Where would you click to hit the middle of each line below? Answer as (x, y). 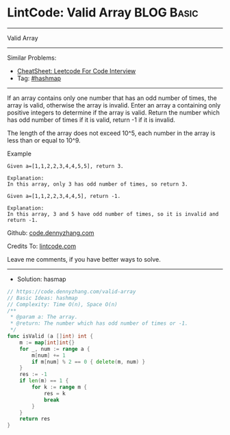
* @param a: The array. (44, 317)
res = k (55, 393)
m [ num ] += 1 (49, 355)
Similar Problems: (32, 58)
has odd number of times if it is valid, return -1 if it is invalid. (91, 120)
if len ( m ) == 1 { (44, 381)
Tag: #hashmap (39, 78)
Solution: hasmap (41, 279)
